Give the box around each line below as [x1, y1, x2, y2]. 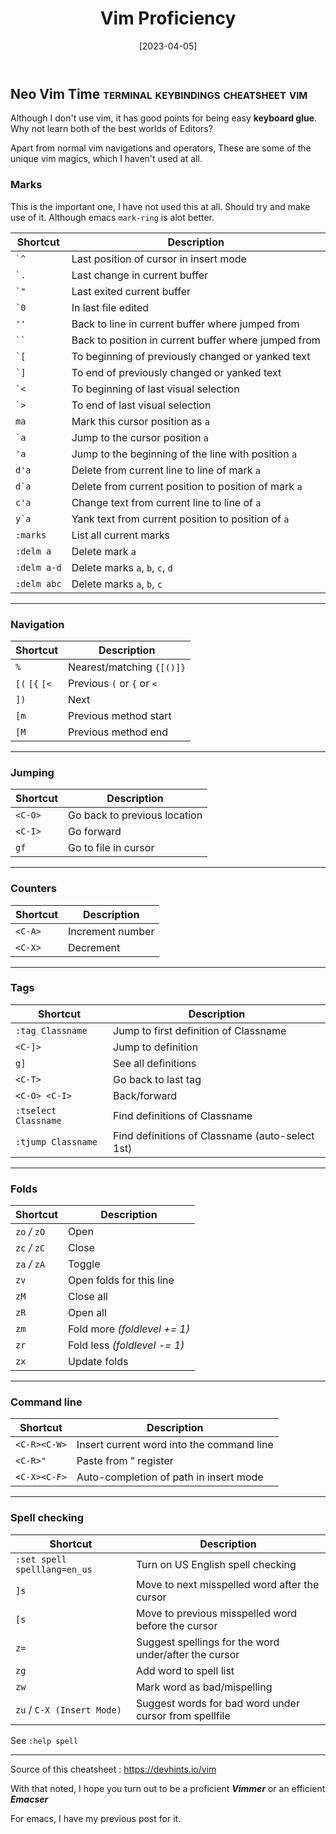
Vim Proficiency [99, 7, 237, 30]
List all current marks [71, 528, 171, 542]
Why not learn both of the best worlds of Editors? [10, 123, 213, 135]
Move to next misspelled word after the [135, 1577, 320, 1591]
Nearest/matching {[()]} [68, 660, 187, 674]
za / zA [15, 1257, 46, 1271]
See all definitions [113, 1056, 197, 1070]
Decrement [68, 940, 121, 954]
